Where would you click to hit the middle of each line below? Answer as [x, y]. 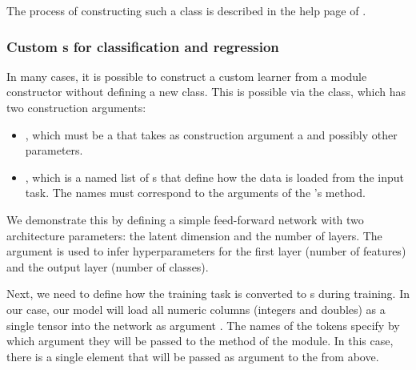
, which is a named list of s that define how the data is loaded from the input [215, 177]
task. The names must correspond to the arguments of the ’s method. [196, 193]
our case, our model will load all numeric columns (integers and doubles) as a [196, 309]
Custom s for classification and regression [143, 46]
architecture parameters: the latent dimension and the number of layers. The [194, 235]
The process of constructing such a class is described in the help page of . [186, 10]
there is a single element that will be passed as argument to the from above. [193, 356]
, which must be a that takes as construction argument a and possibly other [211, 134]
